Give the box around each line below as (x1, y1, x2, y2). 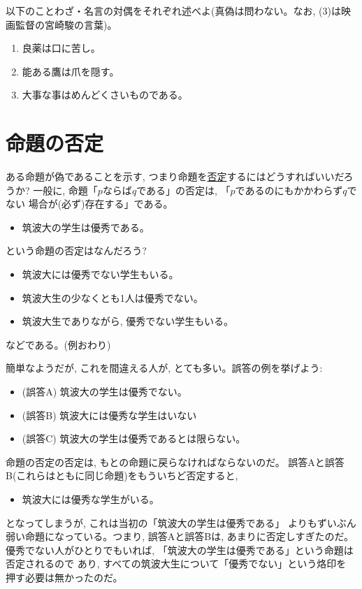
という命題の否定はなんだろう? (6, 243, 147, 258)
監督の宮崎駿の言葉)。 (15, 17, 117, 31)
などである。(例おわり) (6, 337, 111, 351)
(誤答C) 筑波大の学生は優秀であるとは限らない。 (22, 431, 246, 446)
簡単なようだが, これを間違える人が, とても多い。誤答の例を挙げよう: (6, 361, 323, 375)
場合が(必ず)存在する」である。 (28, 196, 173, 211)
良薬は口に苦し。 (22, 41, 101, 55)
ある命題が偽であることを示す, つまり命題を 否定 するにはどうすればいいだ (6, 169, 344, 184)
